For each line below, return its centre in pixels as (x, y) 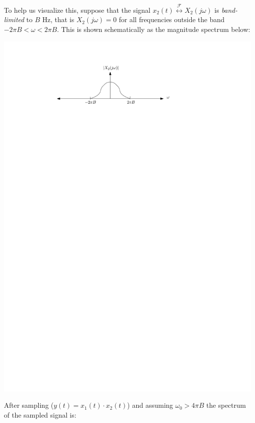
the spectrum (226, 405)
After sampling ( (29, 405)
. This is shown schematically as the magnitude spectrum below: (154, 29)
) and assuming (150, 405)
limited (14, 19)
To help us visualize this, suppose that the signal (77, 10)
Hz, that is (58, 19)
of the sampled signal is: (40, 414)
